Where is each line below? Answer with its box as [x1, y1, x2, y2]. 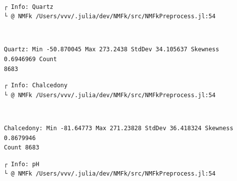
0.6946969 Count [4, 55, 57, 63]
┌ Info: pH [4, 160, 39, 168]
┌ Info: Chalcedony [4, 82, 68, 89]
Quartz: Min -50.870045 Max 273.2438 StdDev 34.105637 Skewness [4, 46, 219, 53]
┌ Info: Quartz [4, 3, 54, 10]
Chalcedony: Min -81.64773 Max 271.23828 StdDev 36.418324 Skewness [4, 124, 234, 132]
